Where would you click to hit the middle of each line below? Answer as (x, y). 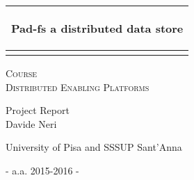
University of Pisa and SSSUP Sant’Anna (94, 147)
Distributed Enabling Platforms (78, 87)
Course (22, 73)
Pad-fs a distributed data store (97, 28)
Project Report (38, 110)
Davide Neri (31, 123)
